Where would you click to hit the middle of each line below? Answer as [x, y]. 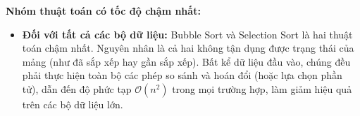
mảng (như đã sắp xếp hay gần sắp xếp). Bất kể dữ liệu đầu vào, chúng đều [186, 61]
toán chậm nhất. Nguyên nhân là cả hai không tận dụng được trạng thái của [188, 48]
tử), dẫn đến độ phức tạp [77, 88]
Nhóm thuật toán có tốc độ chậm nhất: [103, 10]
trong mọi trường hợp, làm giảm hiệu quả [262, 88]
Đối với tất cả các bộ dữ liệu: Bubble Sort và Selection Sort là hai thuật [187, 34]
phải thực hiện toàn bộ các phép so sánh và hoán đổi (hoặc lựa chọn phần [182, 75]
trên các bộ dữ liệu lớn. [73, 104]
